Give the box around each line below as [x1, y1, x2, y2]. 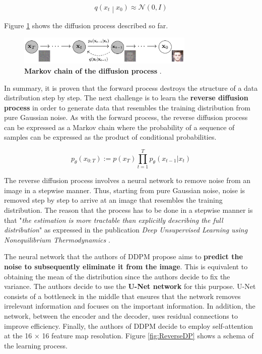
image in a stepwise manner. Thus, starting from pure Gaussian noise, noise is [4, 185, 245, 195]
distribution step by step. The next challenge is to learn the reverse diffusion [4, 92, 248, 103]
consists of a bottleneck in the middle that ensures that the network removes [4, 290, 241, 301]
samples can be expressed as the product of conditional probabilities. [4, 132, 217, 142]
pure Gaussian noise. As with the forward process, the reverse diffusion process [4, 112, 248, 123]
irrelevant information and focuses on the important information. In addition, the [4, 301, 255, 311]
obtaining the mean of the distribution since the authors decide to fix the [4, 271, 230, 281]
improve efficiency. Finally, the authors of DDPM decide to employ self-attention [4, 320, 253, 331]
